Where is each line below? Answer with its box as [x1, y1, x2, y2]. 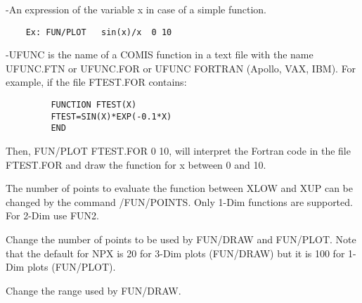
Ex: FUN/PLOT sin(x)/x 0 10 [25, 27, 172, 37]
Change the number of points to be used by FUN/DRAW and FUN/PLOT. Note [6, 231, 356, 246]
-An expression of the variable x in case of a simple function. [6, 2, 266, 16]
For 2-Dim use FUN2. [6, 208, 99, 223]
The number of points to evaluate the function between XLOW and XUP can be [6, 181, 354, 195]
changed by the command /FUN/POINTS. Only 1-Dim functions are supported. [6, 194, 353, 209]
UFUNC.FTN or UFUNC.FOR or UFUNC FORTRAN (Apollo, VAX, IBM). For [6, 60, 356, 75]
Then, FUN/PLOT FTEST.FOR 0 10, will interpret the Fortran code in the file [6, 143, 351, 157]
